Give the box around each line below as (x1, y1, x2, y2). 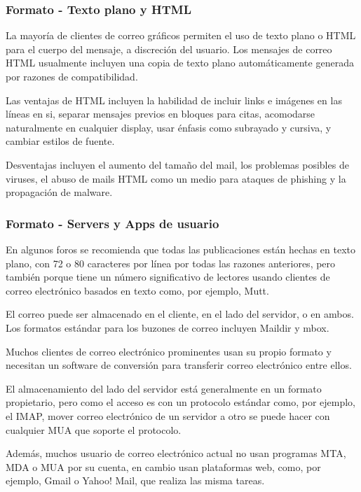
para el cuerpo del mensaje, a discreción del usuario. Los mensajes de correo (6, 41, 332, 56)
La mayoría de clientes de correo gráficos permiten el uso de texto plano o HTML (6, 28, 356, 43)
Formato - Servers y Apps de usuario (6, 214, 219, 232)
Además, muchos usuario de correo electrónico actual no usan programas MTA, (6, 446, 346, 461)
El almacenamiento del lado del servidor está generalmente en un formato (6, 381, 322, 395)
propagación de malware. (6, 185, 113, 199)
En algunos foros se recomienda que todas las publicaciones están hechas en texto (6, 241, 356, 256)
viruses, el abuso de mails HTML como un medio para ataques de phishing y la (6, 171, 346, 185)
